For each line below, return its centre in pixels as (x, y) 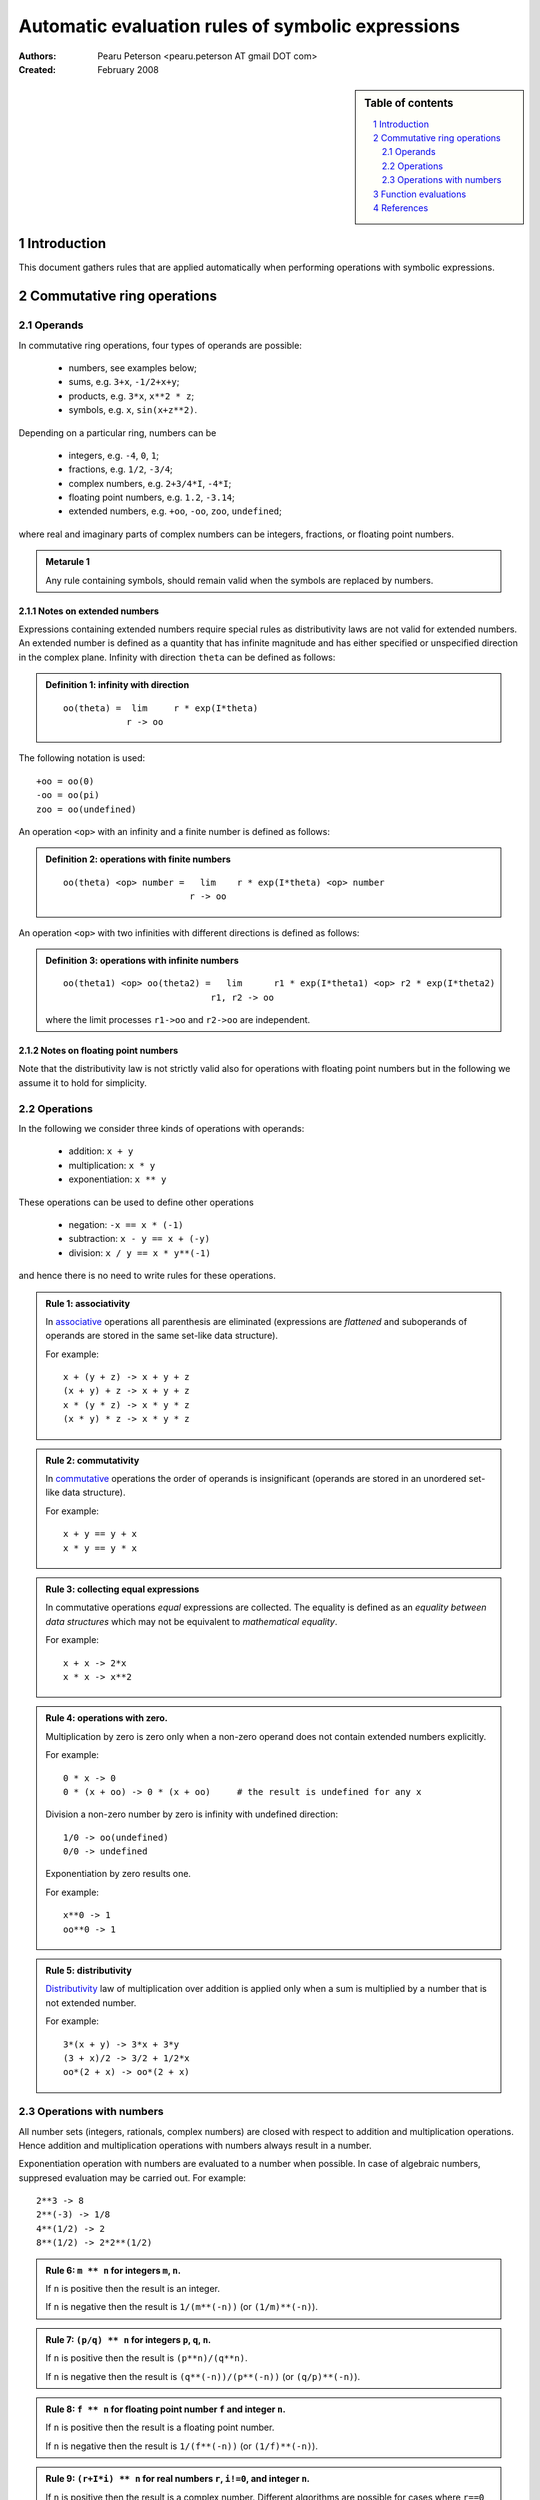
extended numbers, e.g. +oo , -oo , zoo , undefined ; (175, 511)
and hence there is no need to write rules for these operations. (147, 1276)
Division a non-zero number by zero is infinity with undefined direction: (192, 1814)
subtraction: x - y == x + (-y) (139, 1239)
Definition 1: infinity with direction (117, 685)
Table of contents (409, 103)
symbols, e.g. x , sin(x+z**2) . (133, 410)
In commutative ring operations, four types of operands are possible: (160, 345)
